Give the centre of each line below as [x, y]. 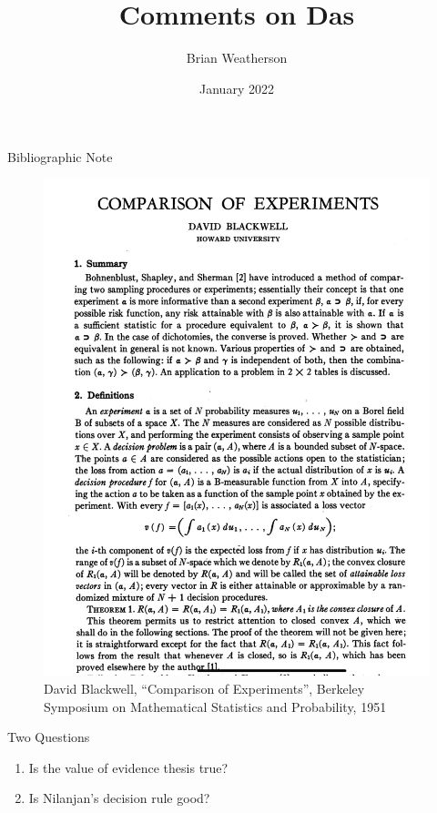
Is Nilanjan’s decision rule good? [119, 798]
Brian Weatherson [237, 58]
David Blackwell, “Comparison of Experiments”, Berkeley [204, 688]
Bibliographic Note [60, 157]
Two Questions [49, 737]
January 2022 [237, 88]
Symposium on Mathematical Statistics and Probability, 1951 [215, 706]
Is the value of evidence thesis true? [128, 767]
